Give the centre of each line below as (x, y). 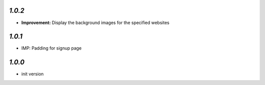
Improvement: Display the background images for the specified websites (95, 23)
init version (33, 74)
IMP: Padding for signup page (52, 48)
